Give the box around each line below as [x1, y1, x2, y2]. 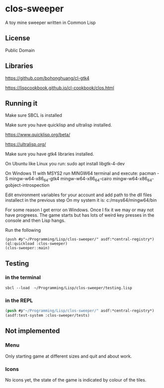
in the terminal [5, 274, 41, 281]
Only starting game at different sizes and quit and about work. [5, 353, 132, 359]
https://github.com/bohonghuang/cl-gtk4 [5, 75, 89, 81]
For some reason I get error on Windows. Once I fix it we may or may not [5, 207, 154, 213]
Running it [5, 99, 38, 107]
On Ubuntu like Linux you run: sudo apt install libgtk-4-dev [5, 161, 125, 167]
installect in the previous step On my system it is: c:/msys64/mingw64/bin [5, 197, 157, 203]
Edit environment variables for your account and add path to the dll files [5, 192, 152, 198]
